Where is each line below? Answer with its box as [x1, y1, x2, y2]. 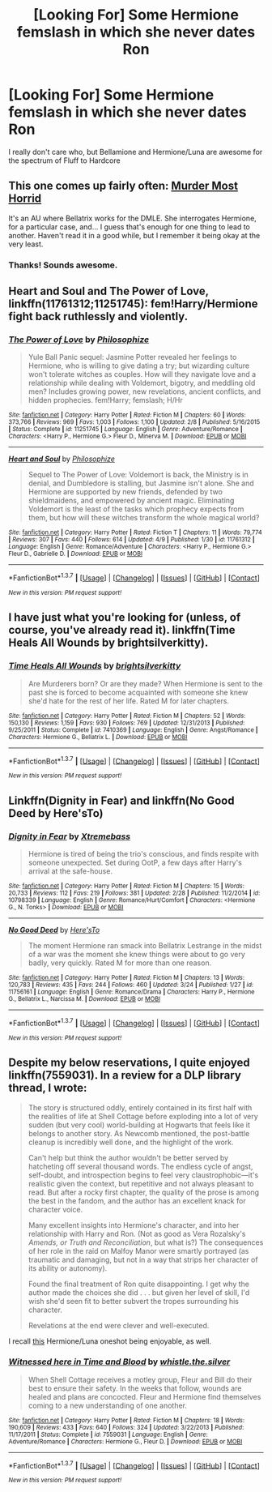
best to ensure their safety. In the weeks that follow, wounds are [28, 1383, 242, 1393]
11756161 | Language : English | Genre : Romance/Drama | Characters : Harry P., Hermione [8, 988, 255, 996]
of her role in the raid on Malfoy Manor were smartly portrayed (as [28, 1246, 249, 1255]
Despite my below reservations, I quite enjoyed [8, 1056, 250, 1070]
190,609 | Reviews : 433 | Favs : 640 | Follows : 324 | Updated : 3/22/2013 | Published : [8, 1423, 244, 1431]
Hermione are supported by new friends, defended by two [28, 487, 223, 497]
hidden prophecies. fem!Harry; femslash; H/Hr [28, 395, 184, 405]
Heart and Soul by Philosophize [8, 454, 116, 464]
